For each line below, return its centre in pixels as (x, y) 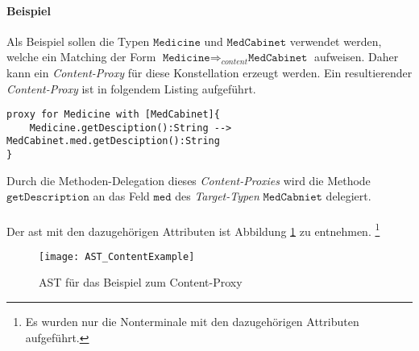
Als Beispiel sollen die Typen (78, 41)
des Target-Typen (217, 196)
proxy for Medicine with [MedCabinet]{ (113, 115)
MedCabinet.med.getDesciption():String (113, 141)
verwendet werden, (336, 41)
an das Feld (121, 196)
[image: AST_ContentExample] (117, 256)
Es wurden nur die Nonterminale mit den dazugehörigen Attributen (192, 322)
